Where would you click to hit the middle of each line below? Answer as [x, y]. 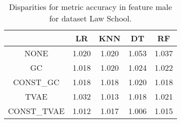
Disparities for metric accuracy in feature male [90, 7]
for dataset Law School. [90, 18]
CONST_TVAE [36, 111]
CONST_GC [36, 82]
